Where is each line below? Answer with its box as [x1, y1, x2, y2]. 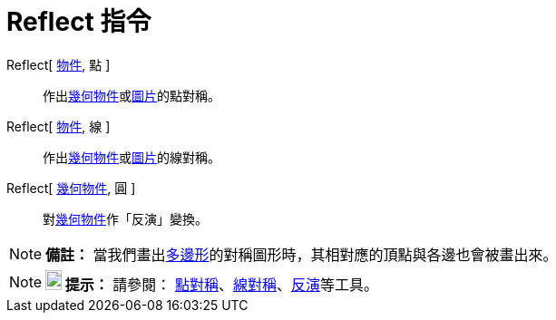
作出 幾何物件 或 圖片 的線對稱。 [43, 149, 220, 165]
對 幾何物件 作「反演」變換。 [43, 210, 208, 227]
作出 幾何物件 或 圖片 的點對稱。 [43, 87, 220, 103]
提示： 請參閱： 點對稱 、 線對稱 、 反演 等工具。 [64, 275, 378, 294]
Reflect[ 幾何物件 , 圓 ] [6, 179, 136, 196]
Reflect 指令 [6, 6, 151, 37]
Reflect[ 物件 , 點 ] [6, 56, 111, 73]
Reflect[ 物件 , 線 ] [6, 118, 111, 134]
